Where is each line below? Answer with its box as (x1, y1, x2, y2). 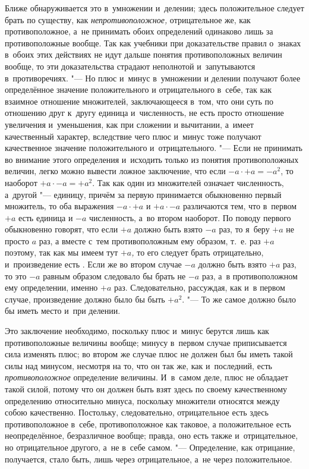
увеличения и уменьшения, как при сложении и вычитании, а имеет (5, 118, 254, 130)
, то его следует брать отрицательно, (131, 246, 264, 259)
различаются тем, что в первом (182, 200, 297, 212)
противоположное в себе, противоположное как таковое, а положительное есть (5, 417, 291, 430)
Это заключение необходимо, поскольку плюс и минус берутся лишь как (5, 325, 269, 337)
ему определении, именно (5, 281, 98, 294)
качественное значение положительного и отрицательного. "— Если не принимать (5, 141, 302, 154)
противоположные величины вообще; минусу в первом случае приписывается (5, 336, 287, 348)
